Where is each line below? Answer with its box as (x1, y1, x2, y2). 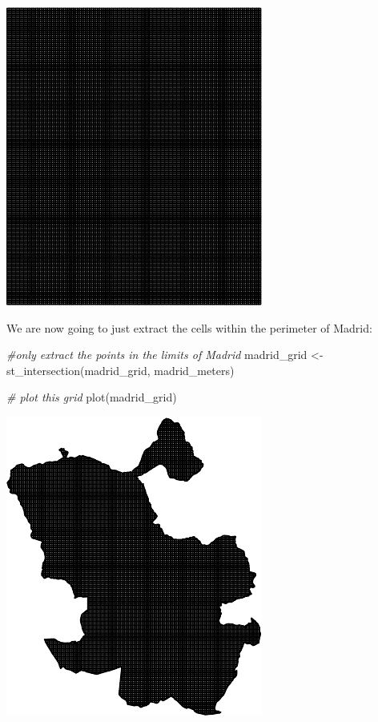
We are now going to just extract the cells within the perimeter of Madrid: (6, 319, 372, 336)
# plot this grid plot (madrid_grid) (6, 389, 177, 405)
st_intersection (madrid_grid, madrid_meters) (6, 361, 235, 378)
